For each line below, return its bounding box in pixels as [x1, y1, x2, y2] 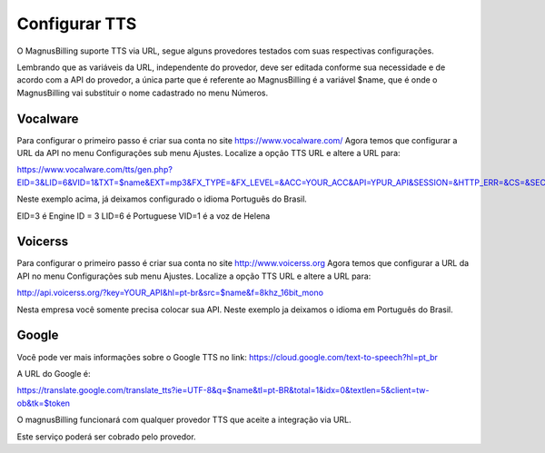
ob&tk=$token [16, 398, 71, 409]
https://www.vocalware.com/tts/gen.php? [16, 164, 173, 175]
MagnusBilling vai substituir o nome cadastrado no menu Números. [16, 87, 269, 98]
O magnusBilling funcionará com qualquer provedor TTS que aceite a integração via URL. [16, 414, 352, 426]
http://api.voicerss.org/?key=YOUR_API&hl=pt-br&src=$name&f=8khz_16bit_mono [16, 287, 324, 299]
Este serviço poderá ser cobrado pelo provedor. [16, 431, 196, 442]
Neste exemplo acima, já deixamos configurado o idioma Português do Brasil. [16, 193, 308, 204]
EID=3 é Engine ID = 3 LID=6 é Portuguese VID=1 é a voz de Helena [16, 210, 271, 222]
